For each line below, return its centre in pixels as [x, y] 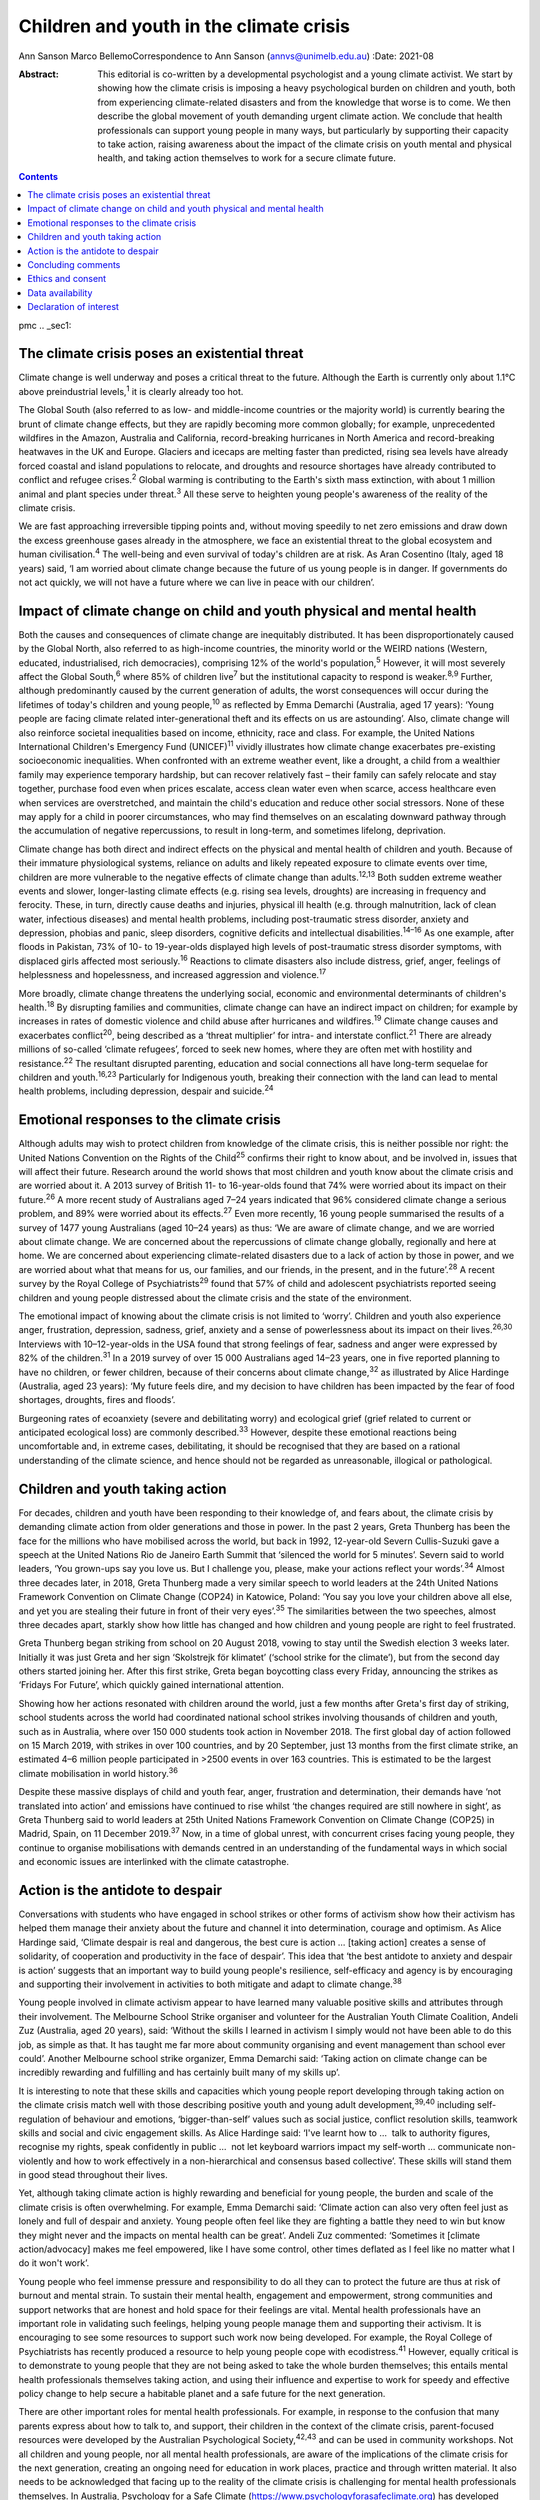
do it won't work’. [54, 2263]
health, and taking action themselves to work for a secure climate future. [247, 158]
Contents [38, 176]
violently [36, 2161]
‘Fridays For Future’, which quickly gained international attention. [151, 1685]
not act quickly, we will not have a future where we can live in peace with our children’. [196, 582]
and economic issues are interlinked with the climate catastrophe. [154, 1862]
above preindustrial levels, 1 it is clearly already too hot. [131, 390]
